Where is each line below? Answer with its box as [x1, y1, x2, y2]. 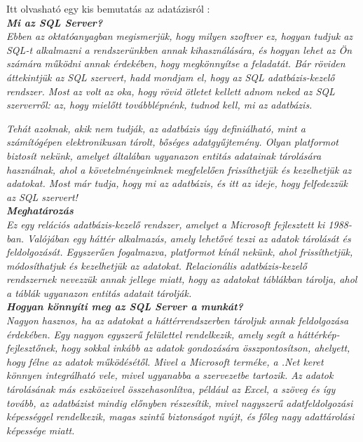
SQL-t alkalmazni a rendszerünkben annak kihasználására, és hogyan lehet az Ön [6, 42, 352, 57]
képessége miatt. [6, 422, 75, 437]
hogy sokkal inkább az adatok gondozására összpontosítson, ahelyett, [61, 340, 350, 355]
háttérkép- [296, 326, 340, 341]
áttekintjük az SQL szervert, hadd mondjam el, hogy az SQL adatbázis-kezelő [6, 69, 335, 84]
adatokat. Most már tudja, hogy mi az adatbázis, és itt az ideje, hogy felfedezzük [6, 176, 348, 191]
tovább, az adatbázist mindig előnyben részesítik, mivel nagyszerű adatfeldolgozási [6, 395, 353, 410]
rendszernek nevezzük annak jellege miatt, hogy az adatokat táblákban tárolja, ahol [6, 272, 357, 286]
